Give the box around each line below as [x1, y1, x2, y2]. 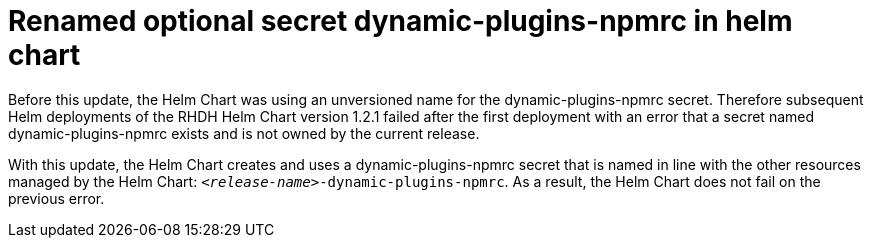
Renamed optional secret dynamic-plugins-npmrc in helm [8, 4, 793, 38]
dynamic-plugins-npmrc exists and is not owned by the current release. [8, 124, 480, 142]
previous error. [8, 189, 105, 207]
